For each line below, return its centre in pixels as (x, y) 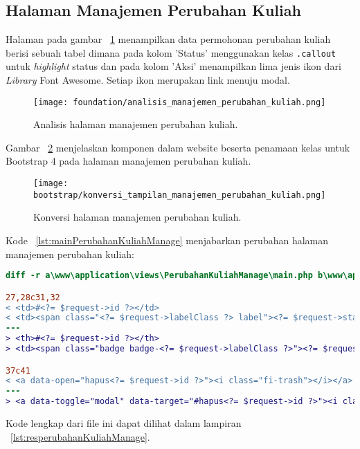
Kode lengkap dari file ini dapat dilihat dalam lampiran (124, 423)
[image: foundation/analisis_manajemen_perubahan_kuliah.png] (180, 102)
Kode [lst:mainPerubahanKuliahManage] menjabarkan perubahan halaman (167, 240)
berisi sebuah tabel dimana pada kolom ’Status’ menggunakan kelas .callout (171, 52)
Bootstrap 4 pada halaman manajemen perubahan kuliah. (128, 161)
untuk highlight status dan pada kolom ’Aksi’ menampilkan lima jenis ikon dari (173, 66)
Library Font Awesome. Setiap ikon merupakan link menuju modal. (148, 80)
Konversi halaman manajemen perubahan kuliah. (137, 217)
